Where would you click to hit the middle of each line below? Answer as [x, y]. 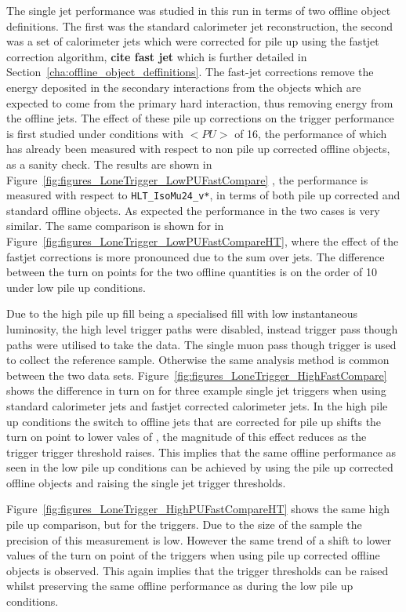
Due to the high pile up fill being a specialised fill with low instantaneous [182, 313]
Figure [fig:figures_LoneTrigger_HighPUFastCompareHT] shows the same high [198, 509]
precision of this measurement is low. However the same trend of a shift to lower [199, 539]
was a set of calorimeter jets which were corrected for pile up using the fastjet [193, 41]
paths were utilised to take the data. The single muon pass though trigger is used [201, 344]
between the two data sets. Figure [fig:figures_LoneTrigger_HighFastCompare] [197, 375]
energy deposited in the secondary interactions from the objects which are [184, 87]
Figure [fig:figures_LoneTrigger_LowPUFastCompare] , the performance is [187, 179]
